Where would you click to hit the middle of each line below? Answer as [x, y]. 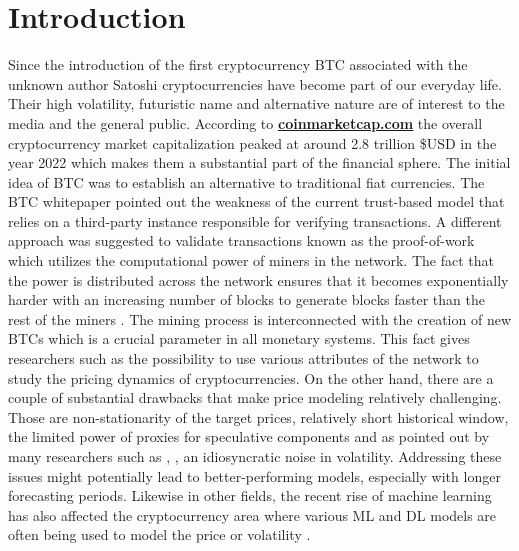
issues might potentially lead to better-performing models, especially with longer [254, 475]
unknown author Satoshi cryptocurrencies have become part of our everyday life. [255, 83]
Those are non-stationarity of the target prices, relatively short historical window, [258, 416]
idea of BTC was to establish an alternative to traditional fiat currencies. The [246, 181]
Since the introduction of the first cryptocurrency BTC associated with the [238, 64]
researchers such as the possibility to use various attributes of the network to [243, 358]
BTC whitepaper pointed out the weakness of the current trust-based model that [256, 201]
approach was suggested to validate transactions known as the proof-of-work [241, 240]
